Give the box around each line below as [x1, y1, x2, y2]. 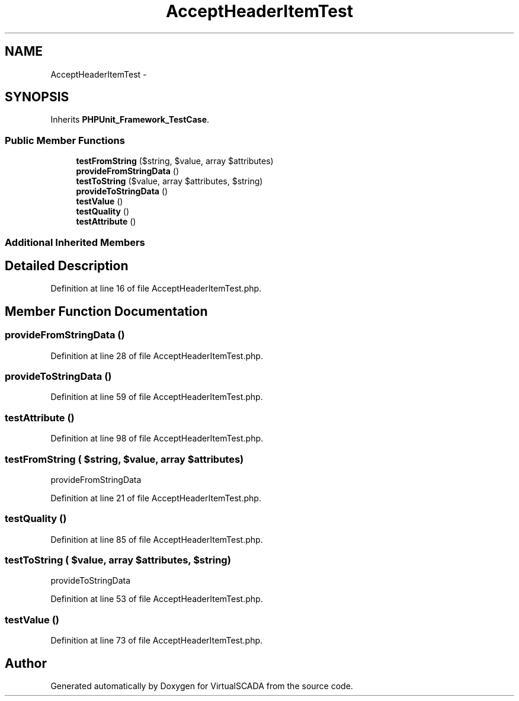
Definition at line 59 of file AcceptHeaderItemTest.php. [50, 392, 263, 402]
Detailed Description [5, 258, 129, 273]
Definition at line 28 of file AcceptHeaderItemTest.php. [50, 350, 263, 361]
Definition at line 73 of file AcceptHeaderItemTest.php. [50, 635, 263, 646]
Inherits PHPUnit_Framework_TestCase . [50, 114, 210, 125]
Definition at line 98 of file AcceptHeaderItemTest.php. [50, 433, 264, 444]
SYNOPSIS [5, 89, 69, 105]
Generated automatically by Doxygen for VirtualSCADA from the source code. [50, 680, 353, 691]
